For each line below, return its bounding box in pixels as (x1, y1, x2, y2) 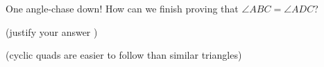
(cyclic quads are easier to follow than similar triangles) (6, 48, 242, 62)
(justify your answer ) (6, 24, 98, 39)
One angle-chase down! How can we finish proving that (6, 1, 239, 15)
